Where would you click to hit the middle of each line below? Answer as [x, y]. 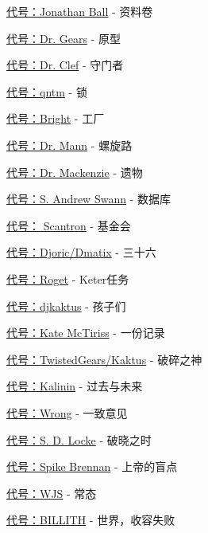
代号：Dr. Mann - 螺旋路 [69, 145]
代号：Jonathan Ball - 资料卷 [80, 11]
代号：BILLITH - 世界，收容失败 [91, 520]
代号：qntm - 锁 [47, 91]
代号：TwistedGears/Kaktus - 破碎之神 [104, 359]
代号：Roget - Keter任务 [68, 278]
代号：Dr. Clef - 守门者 [65, 65]
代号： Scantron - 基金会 [69, 225]
